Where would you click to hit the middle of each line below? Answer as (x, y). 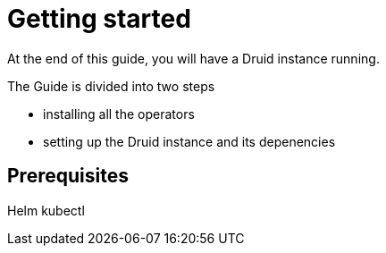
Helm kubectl (46, 210)
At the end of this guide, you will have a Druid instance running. (193, 58)
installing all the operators (119, 114)
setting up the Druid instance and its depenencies (189, 141)
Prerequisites (68, 176)
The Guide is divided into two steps (111, 86)
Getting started (99, 19)
